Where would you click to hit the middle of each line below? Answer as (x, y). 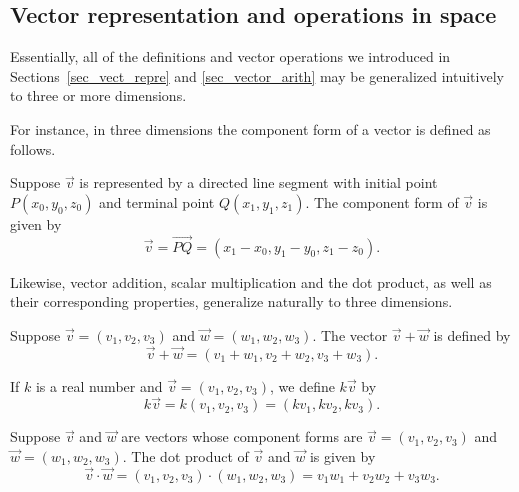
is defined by (472, 334)
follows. (33, 148)
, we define (302, 385)
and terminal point (157, 201)
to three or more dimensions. (98, 95)
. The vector (350, 334)
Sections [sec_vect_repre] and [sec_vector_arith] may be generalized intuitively (257, 75)
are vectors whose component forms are (242, 436)
